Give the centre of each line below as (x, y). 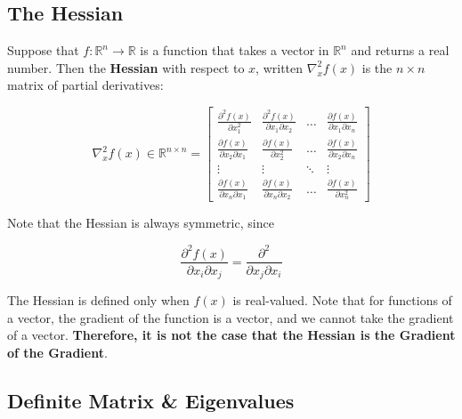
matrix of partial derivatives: (85, 85)
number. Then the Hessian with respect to (126, 67)
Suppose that (43, 50)
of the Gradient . (57, 352)
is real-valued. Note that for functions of (342, 300)
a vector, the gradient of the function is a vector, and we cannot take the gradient (231, 317)
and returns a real (400, 50)
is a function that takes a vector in (235, 50)
